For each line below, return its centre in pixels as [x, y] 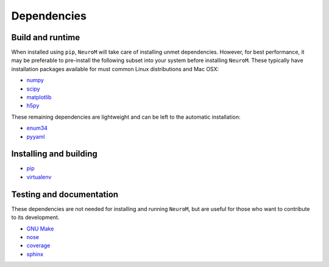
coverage [38, 246]
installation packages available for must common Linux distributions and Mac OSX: [115, 69]
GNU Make [40, 229]
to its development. [35, 217]
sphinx [35, 254]
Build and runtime [46, 37]
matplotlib [39, 97]
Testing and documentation [65, 194]
